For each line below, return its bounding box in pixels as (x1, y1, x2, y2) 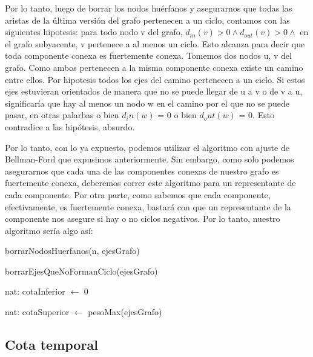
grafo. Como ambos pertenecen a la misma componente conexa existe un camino (5, 61, 303, 73)
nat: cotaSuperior (5, 305, 70, 318)
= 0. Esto (239, 108, 275, 121)
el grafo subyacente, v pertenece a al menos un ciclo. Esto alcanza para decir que (5, 37, 305, 50)
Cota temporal (5, 335, 98, 354)
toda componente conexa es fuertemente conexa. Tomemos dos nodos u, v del (5, 49, 292, 62)
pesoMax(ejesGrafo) (88, 305, 162, 318)
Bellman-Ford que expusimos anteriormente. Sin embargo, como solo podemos (5, 153, 294, 165)
